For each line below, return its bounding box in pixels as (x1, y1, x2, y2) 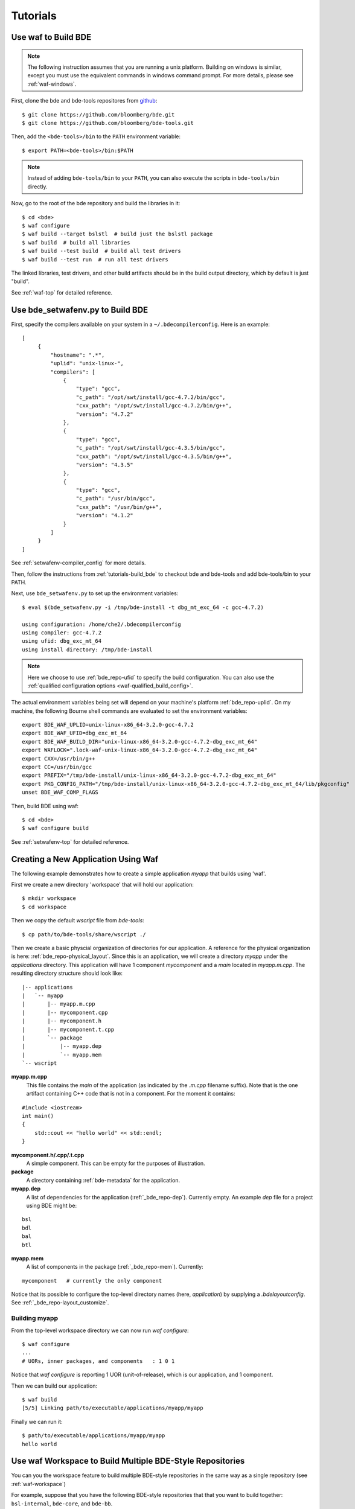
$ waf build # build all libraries (22, 239, 130, 246)
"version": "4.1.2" (75, 512, 134, 519)
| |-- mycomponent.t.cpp (22, 1026, 115, 1033)
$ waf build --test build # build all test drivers (22, 247, 181, 255)
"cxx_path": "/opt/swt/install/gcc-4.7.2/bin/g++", (75, 402, 232, 409)
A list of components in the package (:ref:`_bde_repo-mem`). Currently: (26, 1263, 203, 1271)
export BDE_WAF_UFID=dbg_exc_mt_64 (22, 730, 127, 736)
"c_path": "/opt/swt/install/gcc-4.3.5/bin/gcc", (75, 444, 226, 451)
